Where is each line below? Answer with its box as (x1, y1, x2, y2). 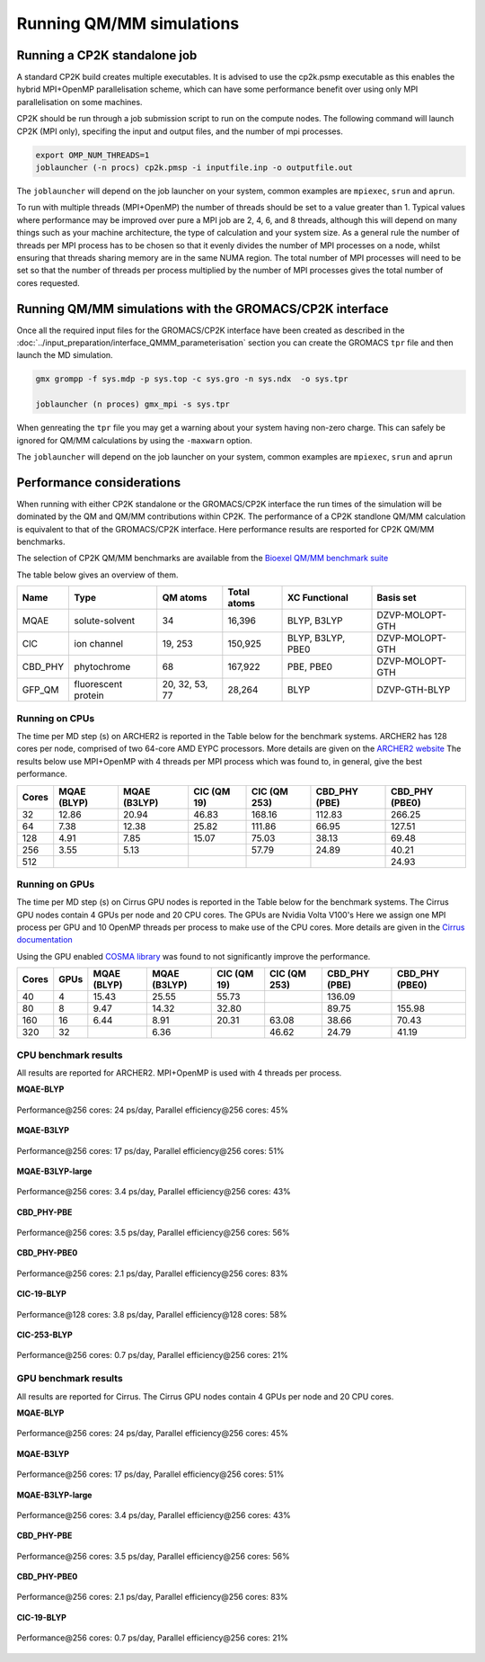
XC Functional (287, 592, 349, 604)
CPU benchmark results (16, 1049, 123, 1061)
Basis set (376, 592, 417, 604)
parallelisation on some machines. (16, 96, 143, 107)
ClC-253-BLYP (16, 1329, 74, 1340)
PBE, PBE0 (287, 661, 332, 674)
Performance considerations (16, 475, 181, 490)
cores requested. (16, 277, 80, 288)
